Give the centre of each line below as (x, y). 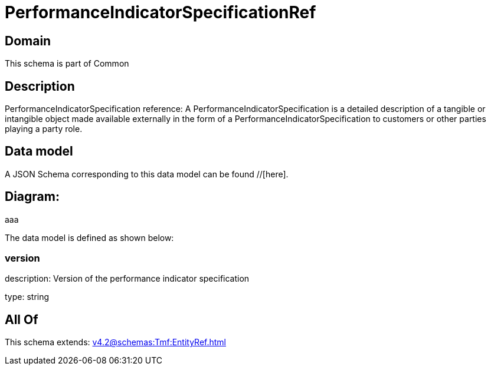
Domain (28, 41)
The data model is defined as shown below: (89, 237)
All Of (22, 319)
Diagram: (32, 197)
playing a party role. (44, 129)
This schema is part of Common (67, 64)
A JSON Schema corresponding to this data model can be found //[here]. (147, 174)
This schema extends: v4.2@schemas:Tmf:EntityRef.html (116, 342)
